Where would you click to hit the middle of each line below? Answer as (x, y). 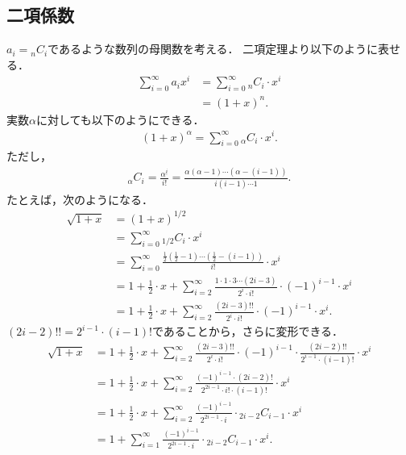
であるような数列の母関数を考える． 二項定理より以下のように (213, 49)
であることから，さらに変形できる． (248, 331)
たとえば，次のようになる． (80, 199)
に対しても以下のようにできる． (120, 119)
